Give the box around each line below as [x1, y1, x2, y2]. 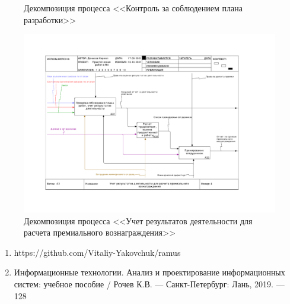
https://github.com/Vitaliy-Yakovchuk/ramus [14, 246, 181, 258]
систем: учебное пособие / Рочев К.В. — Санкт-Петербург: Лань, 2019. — [14, 277, 285, 290]
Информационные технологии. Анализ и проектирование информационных [14, 266, 285, 278]
